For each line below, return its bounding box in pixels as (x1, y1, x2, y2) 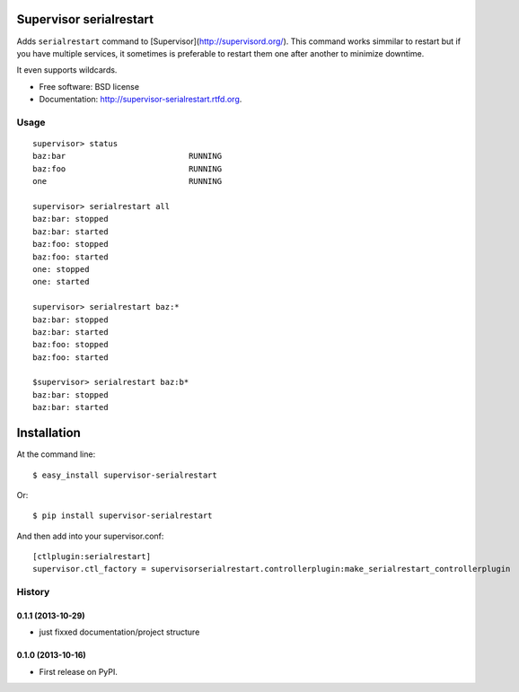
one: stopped (32, 264, 90, 274)
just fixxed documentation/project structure (39, 626, 200, 637)
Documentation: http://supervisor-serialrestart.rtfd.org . (39, 94, 242, 105)
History (16, 586, 50, 599)
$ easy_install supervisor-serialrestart (32, 469, 217, 480)
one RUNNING (32, 176, 223, 187)
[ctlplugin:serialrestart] (32, 552, 152, 562)
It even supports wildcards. (16, 65, 118, 75)
